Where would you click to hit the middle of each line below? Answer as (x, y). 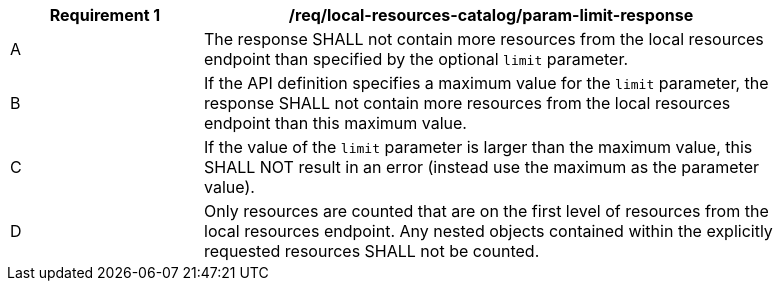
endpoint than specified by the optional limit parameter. (416, 59)
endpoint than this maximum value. (335, 123)
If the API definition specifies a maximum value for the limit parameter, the (486, 83)
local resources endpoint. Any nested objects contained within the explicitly (488, 231)
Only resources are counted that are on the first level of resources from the (486, 211)
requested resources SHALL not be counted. (372, 251)
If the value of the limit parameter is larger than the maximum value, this (478, 147)
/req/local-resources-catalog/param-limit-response (491, 15)
